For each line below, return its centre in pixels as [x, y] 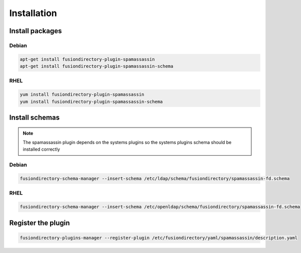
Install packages [36, 31]
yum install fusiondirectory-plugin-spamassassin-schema [91, 101]
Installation [33, 13]
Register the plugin [40, 223]
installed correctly [41, 149]
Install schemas [34, 118]
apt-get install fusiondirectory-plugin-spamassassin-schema [97, 66]
